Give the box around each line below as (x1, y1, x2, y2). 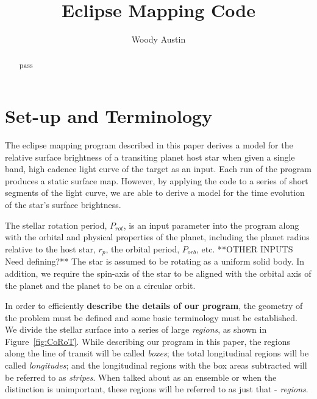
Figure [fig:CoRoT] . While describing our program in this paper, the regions (5, 335, 291, 347)
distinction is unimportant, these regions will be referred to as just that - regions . (5, 383, 308, 395)
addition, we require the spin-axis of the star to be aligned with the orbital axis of (5, 266, 312, 279)
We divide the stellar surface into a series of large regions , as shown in (5, 323, 267, 336)
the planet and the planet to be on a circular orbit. (5, 279, 196, 291)
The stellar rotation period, (5, 218, 107, 231)
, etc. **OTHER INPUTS (196, 242, 293, 255)
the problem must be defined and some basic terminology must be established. (5, 311, 298, 324)
